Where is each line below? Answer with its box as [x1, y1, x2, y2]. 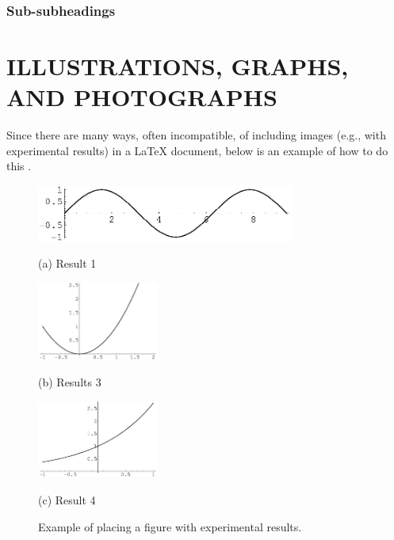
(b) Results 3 [38, 374, 101, 390]
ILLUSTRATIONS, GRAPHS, [6, 50, 349, 82]
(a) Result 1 [38, 255, 97, 272]
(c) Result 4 [38, 491, 96, 508]
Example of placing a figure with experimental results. [38, 518, 302, 534]
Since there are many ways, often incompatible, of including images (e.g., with [6, 127, 386, 143]
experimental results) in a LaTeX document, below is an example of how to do [6, 142, 388, 158]
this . [6, 158, 32, 174]
